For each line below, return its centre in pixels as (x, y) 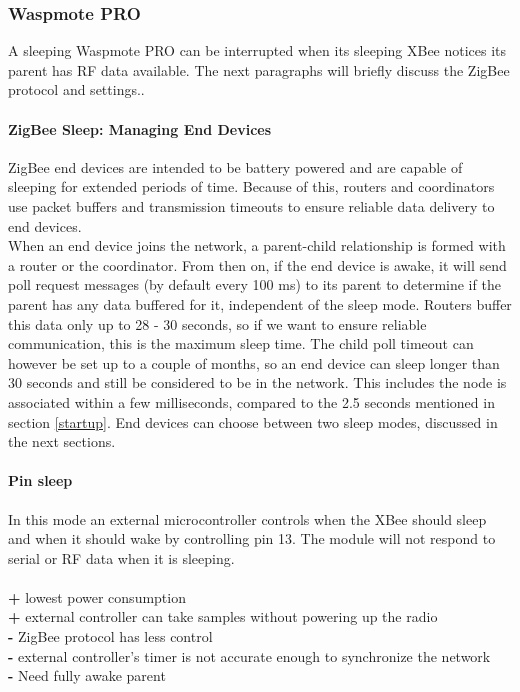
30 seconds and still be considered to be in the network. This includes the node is (257, 382)
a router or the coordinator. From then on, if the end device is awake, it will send (257, 264)
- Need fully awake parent (87, 675)
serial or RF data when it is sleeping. (121, 557)
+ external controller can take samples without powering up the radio (223, 616)
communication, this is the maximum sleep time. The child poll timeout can (241, 343)
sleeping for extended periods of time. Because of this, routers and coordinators (251, 186)
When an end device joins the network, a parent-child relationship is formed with (257, 245)
